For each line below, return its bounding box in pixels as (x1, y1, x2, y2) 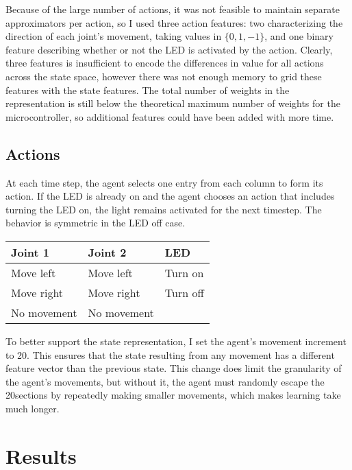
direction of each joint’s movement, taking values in (5, 29, 222, 43)
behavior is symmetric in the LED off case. (5, 215, 186, 230)
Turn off (164, 284, 204, 301)
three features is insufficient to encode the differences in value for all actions (5, 56, 324, 70)
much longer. (5, 401, 60, 415)
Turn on (164, 264, 204, 281)
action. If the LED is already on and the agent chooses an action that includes (5, 189, 335, 203)
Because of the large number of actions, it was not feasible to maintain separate (5, 2, 340, 16)
